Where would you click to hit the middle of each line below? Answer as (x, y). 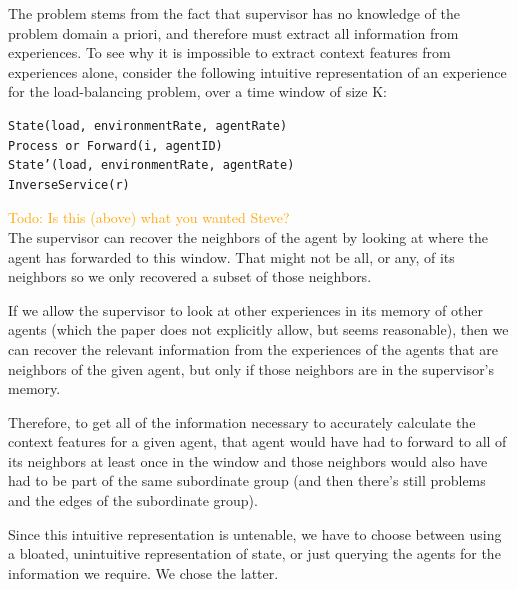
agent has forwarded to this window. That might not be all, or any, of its (231, 256)
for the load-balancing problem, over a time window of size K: (197, 91)
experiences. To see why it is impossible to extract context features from (229, 52)
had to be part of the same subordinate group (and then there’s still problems (247, 480)
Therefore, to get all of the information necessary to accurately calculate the (242, 421)
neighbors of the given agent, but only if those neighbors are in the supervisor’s (251, 368)
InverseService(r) (69, 184)
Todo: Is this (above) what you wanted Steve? (149, 217)
